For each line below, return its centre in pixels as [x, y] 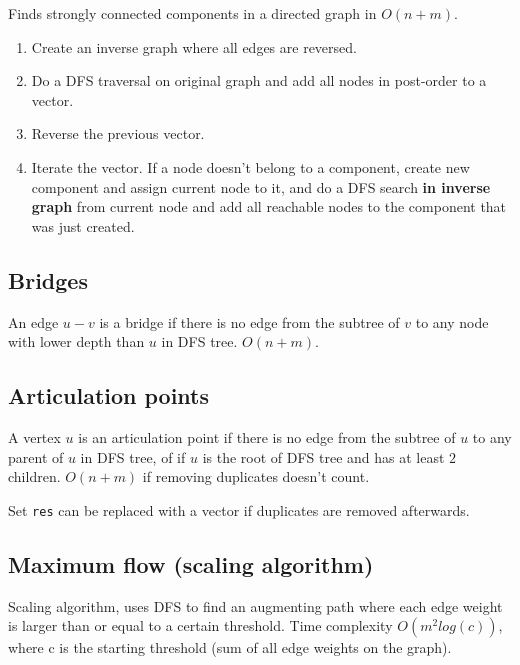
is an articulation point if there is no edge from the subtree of [267, 436]
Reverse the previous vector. [118, 133]
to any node [452, 321]
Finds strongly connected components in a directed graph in [192, 13]
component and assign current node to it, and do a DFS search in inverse [261, 186]
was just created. [83, 225]
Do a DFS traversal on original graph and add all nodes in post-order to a [259, 80]
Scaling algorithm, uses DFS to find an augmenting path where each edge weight [255, 605]
